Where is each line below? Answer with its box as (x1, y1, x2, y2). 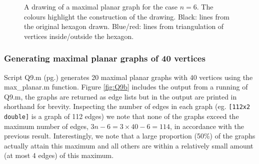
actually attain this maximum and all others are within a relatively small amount (4, 140, 253, 150)
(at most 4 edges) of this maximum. (4, 150, 114, 160)
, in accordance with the (170, 120, 244, 131)
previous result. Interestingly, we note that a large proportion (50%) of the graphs (4, 130, 255, 141)
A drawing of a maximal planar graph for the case (24, 1, 178, 11)
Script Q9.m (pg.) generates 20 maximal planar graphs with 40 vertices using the (4, 71, 253, 82)
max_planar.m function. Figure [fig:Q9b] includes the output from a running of (4, 81, 248, 92)
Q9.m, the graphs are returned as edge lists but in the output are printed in (4, 91, 237, 101)
